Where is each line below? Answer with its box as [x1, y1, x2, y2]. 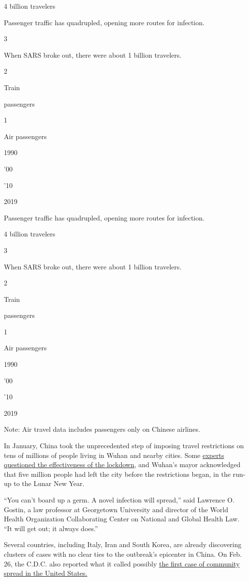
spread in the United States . [4, 568, 88, 578]
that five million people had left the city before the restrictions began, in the [4, 469, 231, 479]
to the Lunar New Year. [14, 478, 85, 488]
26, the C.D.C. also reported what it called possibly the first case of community [4, 558, 240, 568]
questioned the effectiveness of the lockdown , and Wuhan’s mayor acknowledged [4, 459, 241, 470]
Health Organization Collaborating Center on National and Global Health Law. [4, 514, 240, 524]
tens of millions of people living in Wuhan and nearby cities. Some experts [4, 450, 224, 460]
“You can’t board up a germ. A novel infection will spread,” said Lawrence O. [4, 495, 234, 504]
